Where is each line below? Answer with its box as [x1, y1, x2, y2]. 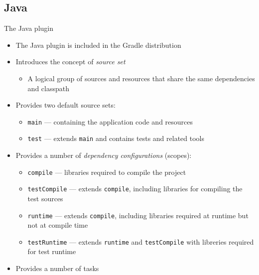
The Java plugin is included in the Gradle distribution [15, 39, 181, 50]
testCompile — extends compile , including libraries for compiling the [27, 183, 243, 194]
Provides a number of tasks [15, 263, 99, 274]
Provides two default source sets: [15, 100, 116, 110]
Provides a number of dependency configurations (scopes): [15, 150, 192, 160]
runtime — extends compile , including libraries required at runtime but [27, 210, 249, 220]
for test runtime [27, 246, 76, 257]
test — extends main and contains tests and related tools [27, 133, 204, 143]
